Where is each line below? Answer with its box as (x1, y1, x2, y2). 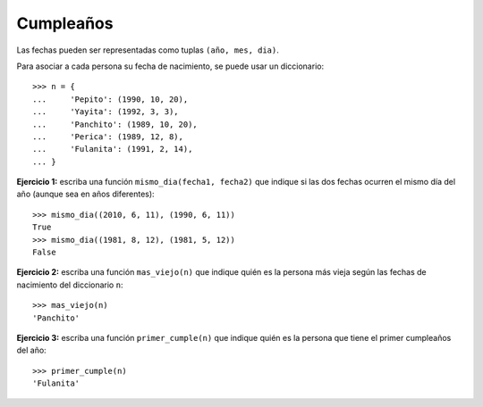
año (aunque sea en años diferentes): (16, 188, 156, 200)
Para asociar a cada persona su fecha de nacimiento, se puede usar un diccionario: (16, 61, 325, 71)
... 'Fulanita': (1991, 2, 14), (32, 144, 193, 154)
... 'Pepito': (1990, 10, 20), (32, 94, 189, 104)
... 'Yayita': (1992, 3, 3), (32, 107, 179, 117)
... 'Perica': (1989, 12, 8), (32, 131, 183, 142)
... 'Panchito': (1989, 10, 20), (32, 119, 199, 129)
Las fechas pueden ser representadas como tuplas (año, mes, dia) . (16, 45, 279, 55)
